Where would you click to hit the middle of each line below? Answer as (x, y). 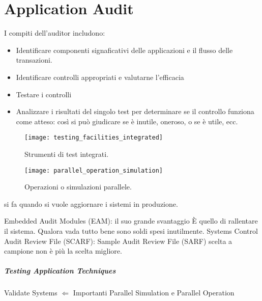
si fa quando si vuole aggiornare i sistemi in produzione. (91, 203)
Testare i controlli (44, 94)
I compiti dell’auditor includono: (55, 33)
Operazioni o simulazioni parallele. (78, 187)
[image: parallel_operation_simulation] (94, 170)
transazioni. (34, 60)
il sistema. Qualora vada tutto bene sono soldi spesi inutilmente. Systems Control (131, 230)
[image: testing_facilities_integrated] (94, 138)
